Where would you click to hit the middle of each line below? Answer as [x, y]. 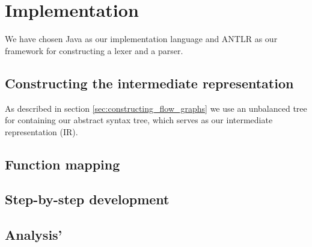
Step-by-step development [87, 199]
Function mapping [63, 164]
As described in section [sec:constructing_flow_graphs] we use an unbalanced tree [156, 108]
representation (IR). [41, 131]
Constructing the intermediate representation [149, 83]
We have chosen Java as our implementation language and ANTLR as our [141, 39]
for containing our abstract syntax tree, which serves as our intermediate [139, 120]
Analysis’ [34, 235]
